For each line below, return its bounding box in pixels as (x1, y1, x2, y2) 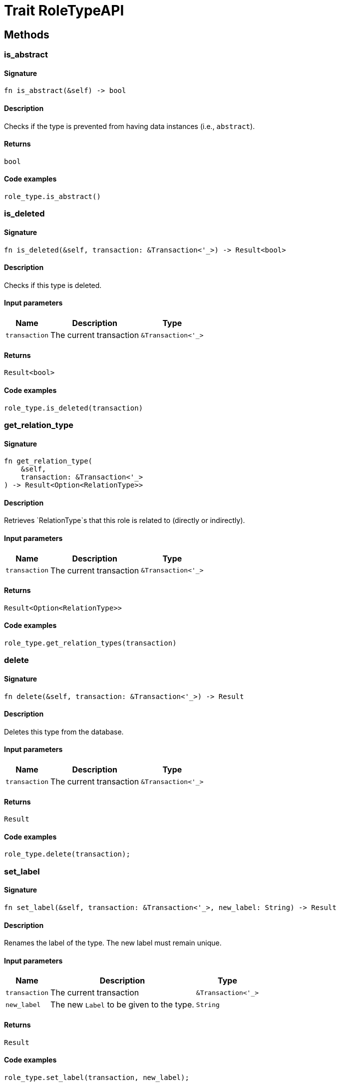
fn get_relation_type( (4, 457, 93, 465)
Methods (4, 28, 49, 41)
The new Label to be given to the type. (50, 999, 194, 1010)
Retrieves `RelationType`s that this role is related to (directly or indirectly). (4, 516, 245, 525)
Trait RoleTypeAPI (4, 2, 124, 19)
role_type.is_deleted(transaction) (4, 403, 143, 412)
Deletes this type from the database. (4, 727, 124, 736)
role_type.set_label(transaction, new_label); (4, 1073, 189, 1081)
